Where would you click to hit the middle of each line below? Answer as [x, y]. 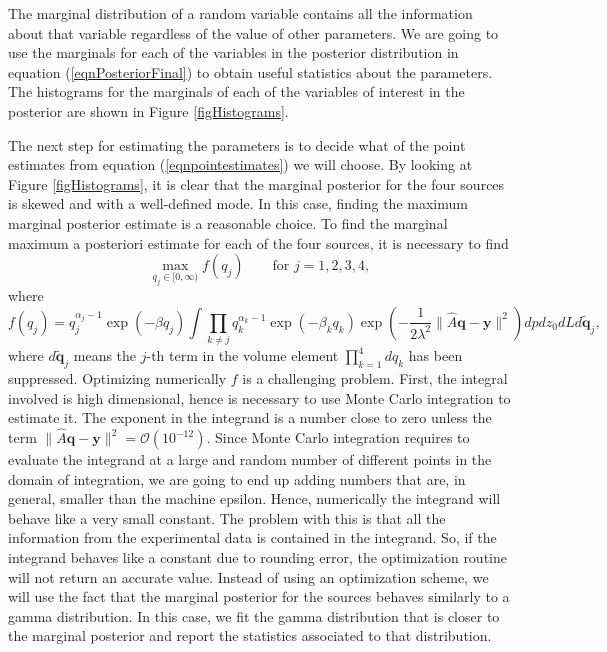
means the [105, 355]
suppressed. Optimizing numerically [117, 378]
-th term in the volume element [242, 355]
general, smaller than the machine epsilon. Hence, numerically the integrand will [254, 498]
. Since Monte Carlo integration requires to [338, 437]
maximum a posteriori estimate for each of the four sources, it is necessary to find [258, 242]
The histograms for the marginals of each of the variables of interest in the [236, 91]
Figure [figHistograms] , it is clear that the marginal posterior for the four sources [256, 183]
